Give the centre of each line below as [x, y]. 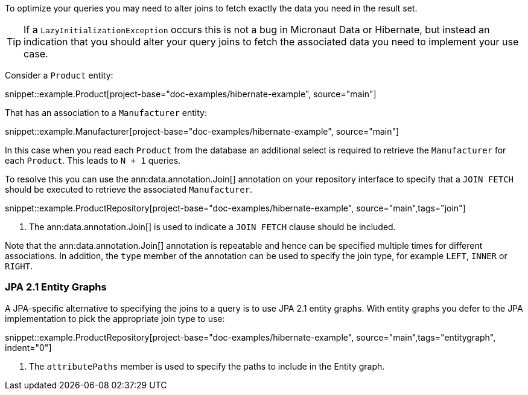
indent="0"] [28, 347]
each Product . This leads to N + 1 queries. [93, 160]
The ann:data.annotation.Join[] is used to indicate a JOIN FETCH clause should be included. [212, 227]
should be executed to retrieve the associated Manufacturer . [129, 189]
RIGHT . [19, 266]
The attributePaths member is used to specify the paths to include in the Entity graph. [207, 366]
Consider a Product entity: [59, 75]
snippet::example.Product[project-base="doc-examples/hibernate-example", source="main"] [191, 94]
